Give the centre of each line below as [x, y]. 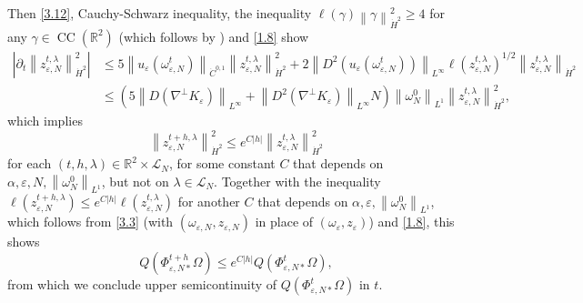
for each [30, 163]
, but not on [135, 181]
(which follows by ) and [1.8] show [214, 36]
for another [209, 202]
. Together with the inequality [297, 181]
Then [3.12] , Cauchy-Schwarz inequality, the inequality [160, 13]
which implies [45, 121]
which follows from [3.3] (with [90, 222]
